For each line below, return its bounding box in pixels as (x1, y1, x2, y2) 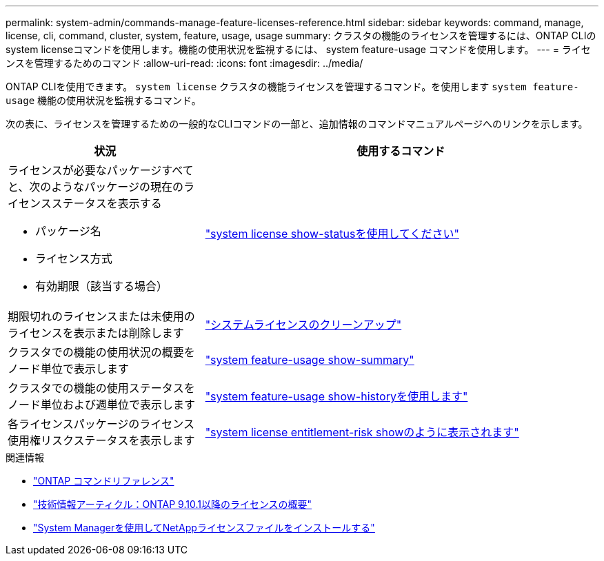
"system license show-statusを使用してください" (205, 227, 459, 241)
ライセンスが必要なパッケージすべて (8, 163, 194, 177)
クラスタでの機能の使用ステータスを (8, 381, 195, 395)
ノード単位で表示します (8, 362, 130, 376)
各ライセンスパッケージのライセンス (8, 417, 195, 431)
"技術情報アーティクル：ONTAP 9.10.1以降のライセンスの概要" (33, 498, 312, 510)
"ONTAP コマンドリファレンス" (33, 475, 174, 487)
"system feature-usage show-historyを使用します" (205, 389, 468, 403)
